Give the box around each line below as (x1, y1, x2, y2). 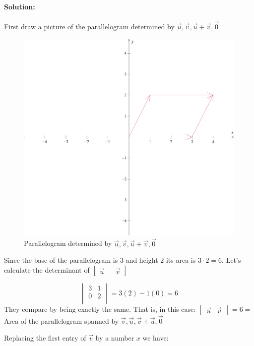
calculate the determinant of (4, 264, 90, 275)
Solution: (4, 1, 35, 11)
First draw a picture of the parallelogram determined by (4, 21, 175, 32)
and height (126, 255, 158, 265)
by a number (95, 332, 134, 343)
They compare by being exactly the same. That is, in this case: (4, 303, 196, 314)
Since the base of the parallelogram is (4, 255, 118, 265)
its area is (166, 255, 196, 265)
